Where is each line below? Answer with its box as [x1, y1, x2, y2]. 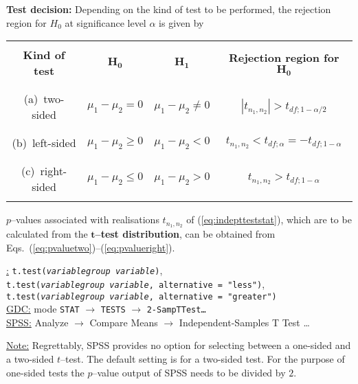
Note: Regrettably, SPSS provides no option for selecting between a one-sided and [6, 338, 351, 352]
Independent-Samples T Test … [179, 315, 310, 329]
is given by [159, 15, 204, 30]
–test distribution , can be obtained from [95, 227, 276, 241]
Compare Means [89, 315, 158, 329]
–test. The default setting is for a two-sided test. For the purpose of [60, 352, 345, 366]
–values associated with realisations [11, 212, 159, 227]
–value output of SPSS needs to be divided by [92, 365, 286, 379]
